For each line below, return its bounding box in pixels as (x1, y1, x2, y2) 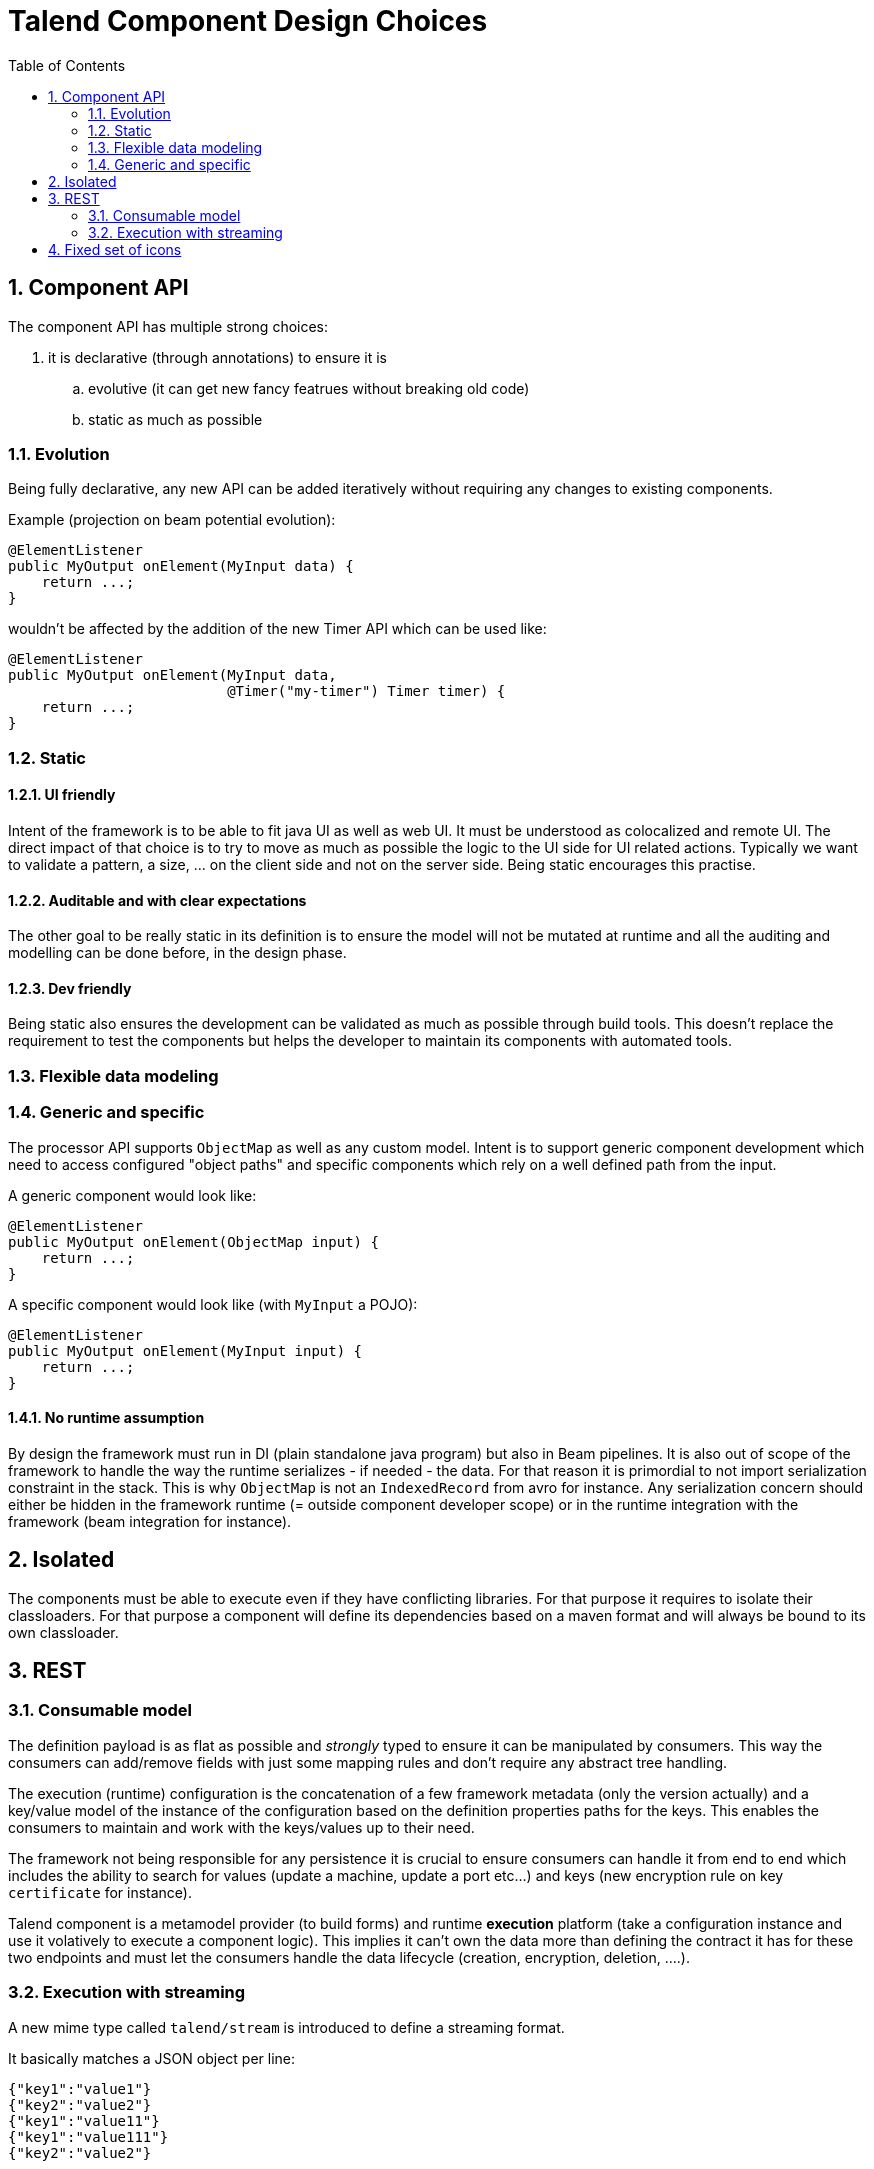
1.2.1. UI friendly (8, 786, 116, 804)
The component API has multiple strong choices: (8, 317, 329, 335)
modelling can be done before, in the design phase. (8, 944, 347, 962)
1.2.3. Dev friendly (8, 979, 132, 997)
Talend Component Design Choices (8, 4, 488, 38)
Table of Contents (8, 56, 126, 74)
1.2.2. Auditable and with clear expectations (8, 891, 307, 909)
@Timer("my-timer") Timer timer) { (227, 683, 506, 700)
